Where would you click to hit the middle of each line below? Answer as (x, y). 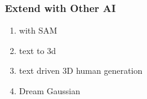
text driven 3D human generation (81, 70)
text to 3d (37, 50)
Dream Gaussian (50, 91)
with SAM (38, 30)
